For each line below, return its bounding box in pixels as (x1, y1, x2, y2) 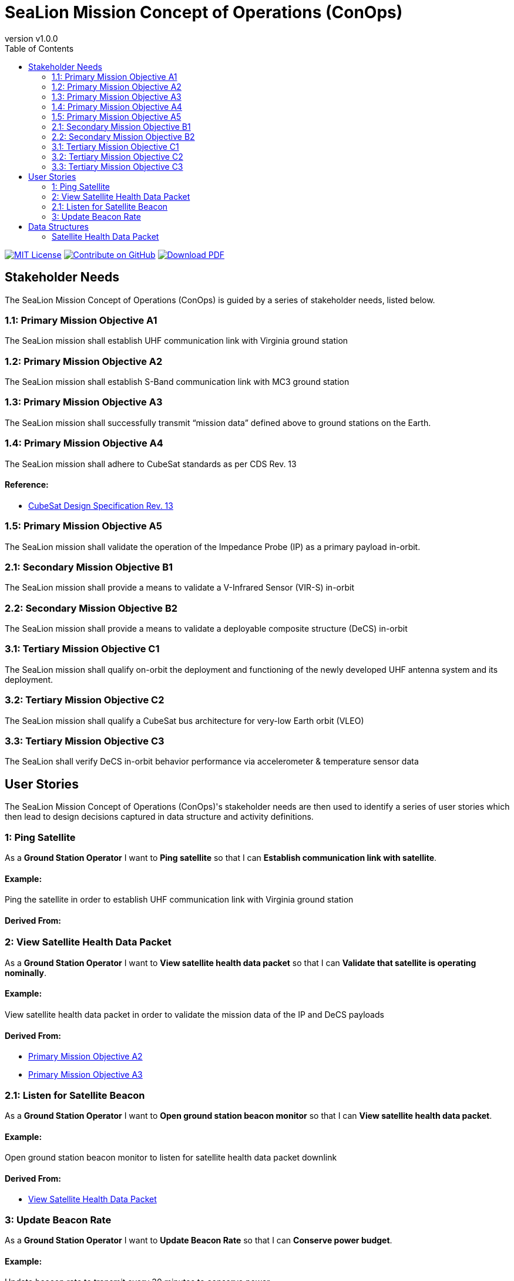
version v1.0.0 (5, 33, 58, 43)
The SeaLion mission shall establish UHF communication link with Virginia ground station (5, 336, 348, 346)
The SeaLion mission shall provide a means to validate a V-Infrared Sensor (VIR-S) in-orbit (5, 582, 354, 593)
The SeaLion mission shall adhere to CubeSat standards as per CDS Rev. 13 (5, 458, 297, 469)
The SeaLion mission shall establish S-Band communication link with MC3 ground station (5, 377, 350, 387)
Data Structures (28, 221, 89, 232)
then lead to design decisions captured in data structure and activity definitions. (5, 811, 314, 822)
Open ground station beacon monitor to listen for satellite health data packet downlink (5, 1152, 337, 1163)
